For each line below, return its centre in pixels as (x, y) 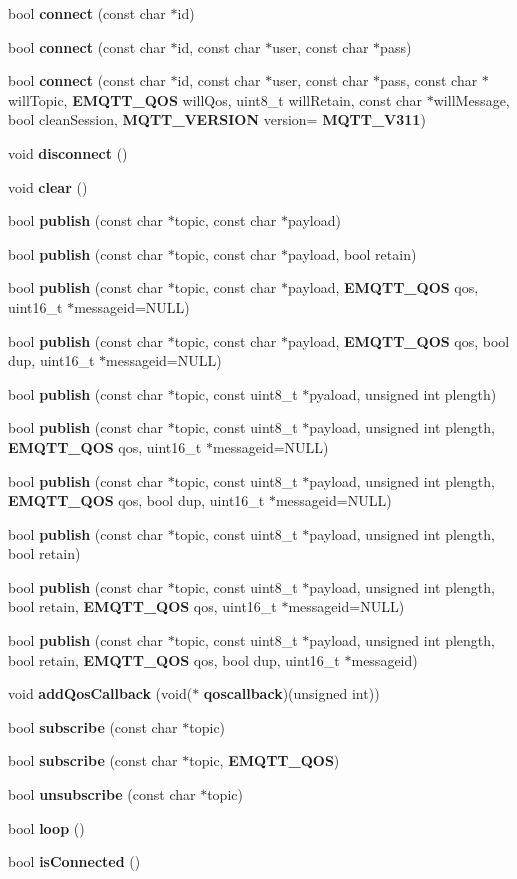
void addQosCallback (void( (100, 693)
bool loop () (46, 827)
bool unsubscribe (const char (102, 794)
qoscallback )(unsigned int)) (291, 693)
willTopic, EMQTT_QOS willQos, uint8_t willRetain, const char (215, 99)
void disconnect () (68, 152)
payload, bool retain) (352, 253)
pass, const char (429, 80)
